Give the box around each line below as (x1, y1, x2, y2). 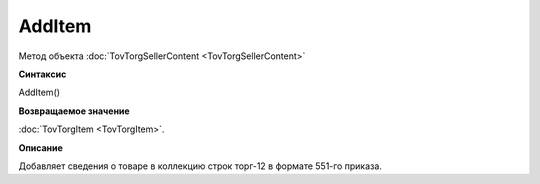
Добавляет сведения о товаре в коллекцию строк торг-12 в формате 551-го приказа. (18, 160, 382, 172)
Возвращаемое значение (18, 105, 130, 117)
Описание (18, 141, 64, 154)
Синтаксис (18, 68, 67, 80)
